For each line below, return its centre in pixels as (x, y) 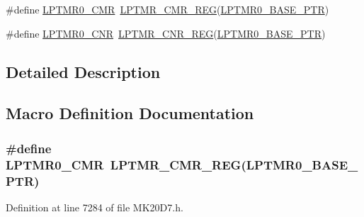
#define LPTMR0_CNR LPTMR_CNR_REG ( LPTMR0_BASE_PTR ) (166, 33)
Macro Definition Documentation (130, 113)
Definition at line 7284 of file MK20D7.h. (95, 207)
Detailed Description (83, 71)
